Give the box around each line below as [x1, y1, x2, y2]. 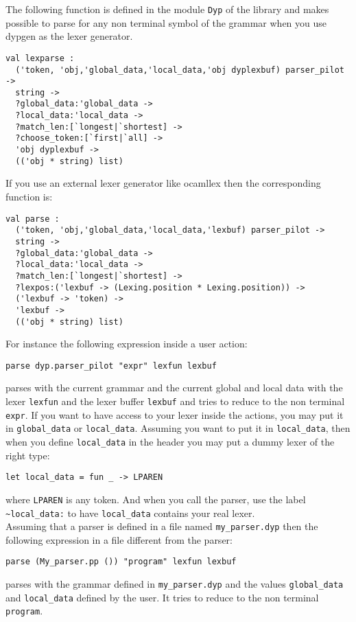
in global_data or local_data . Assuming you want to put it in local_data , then [5, 421, 351, 435]
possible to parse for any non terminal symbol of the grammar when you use [5, 15, 327, 30]
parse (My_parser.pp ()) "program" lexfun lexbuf [5, 557, 237, 567]
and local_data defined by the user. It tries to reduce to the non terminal [5, 590, 319, 604]
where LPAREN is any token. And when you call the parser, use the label [5, 492, 306, 506]
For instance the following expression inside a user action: [5, 336, 248, 351]
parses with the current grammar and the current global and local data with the [5, 380, 343, 395]
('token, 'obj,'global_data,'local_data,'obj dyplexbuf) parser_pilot [15, 65, 344, 75]
